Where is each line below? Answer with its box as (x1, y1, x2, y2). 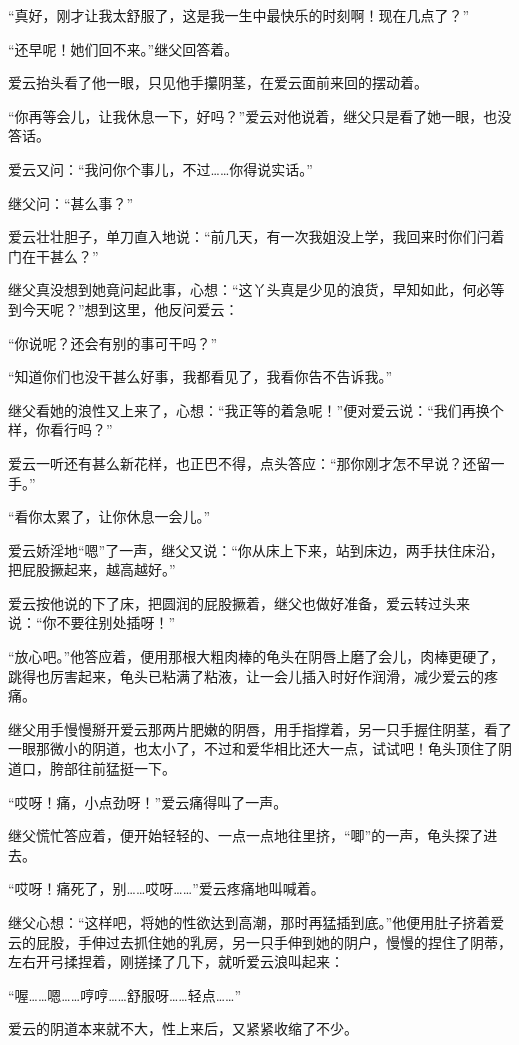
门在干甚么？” (8, 245, 99, 266)
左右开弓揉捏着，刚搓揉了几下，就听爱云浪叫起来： (8, 951, 344, 972)
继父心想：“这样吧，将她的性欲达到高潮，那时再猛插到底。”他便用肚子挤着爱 (8, 912, 505, 932)
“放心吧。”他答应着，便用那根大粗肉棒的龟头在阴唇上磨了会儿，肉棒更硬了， (8, 646, 505, 667)
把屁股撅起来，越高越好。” (8, 559, 176, 580)
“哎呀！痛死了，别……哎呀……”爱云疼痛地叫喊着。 (8, 878, 325, 899)
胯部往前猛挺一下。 (49, 758, 176, 779)
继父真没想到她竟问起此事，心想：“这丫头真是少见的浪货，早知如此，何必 (8, 279, 491, 300)
